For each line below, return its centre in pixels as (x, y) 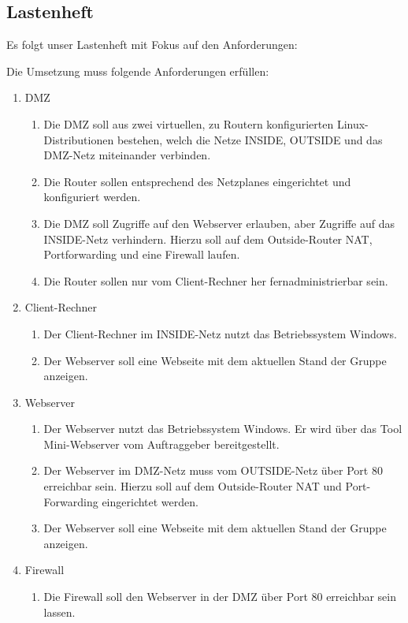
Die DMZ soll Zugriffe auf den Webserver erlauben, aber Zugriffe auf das (219, 223)
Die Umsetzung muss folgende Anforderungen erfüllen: (138, 71)
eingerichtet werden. (150, 501)
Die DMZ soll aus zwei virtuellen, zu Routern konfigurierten (189, 123)
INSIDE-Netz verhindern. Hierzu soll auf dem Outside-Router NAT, (208, 239)
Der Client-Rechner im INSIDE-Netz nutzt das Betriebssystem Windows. (220, 333)
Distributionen (79, 139)
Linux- (352, 123)
